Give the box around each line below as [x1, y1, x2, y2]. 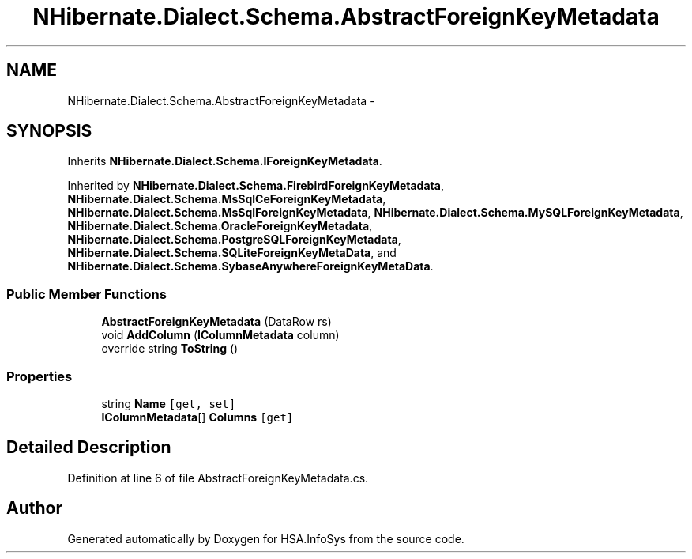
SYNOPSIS [6, 121, 92, 142]
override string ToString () [101, 342, 239, 356]
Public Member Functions [6, 285, 167, 302]
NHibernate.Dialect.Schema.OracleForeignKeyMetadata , [67, 219, 373, 233]
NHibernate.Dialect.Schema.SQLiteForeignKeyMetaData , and [67, 246, 397, 260]
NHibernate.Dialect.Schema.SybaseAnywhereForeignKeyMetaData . [67, 259, 434, 274]
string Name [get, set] [101, 396, 236, 410]
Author [6, 498, 62, 519]
